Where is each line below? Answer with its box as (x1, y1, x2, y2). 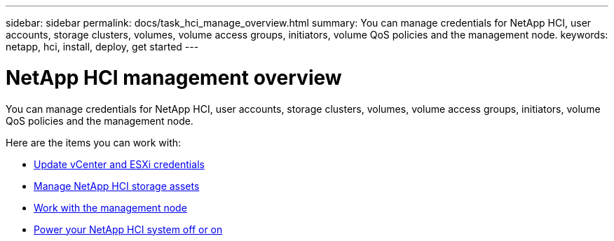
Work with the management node (34, 201, 187, 214)
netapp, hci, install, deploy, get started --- (6, 41, 199, 53)
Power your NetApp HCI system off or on (34, 223, 223, 235)
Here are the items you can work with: (6, 136, 182, 149)
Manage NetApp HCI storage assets (34, 179, 200, 192)
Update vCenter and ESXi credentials (34, 158, 205, 170)
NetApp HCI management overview (6, 65, 342, 90)
